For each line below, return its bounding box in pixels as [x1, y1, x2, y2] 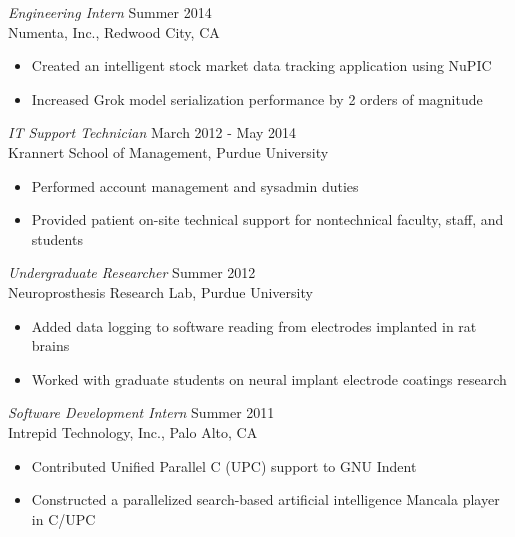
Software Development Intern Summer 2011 [8, 402, 275, 423]
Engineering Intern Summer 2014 [8, 2, 212, 22]
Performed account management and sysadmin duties [31, 175, 359, 196]
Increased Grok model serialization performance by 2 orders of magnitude [31, 88, 483, 109]
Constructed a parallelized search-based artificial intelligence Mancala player [31, 489, 500, 510]
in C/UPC [31, 508, 96, 529]
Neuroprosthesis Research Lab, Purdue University [8, 281, 313, 302]
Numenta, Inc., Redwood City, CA [8, 21, 220, 42]
